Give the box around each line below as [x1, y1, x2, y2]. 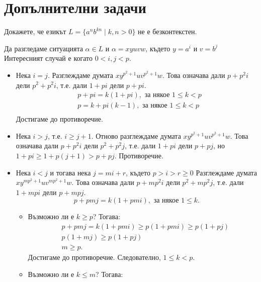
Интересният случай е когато [4, 53, 93, 63]
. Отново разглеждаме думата [91, 130, 181, 141]
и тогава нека [50, 167, 91, 177]
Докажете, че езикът [4, 26, 66, 37]
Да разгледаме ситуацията [4, 43, 83, 53]
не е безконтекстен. [138, 26, 197, 37]
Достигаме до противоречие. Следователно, [28, 252, 161, 262]
